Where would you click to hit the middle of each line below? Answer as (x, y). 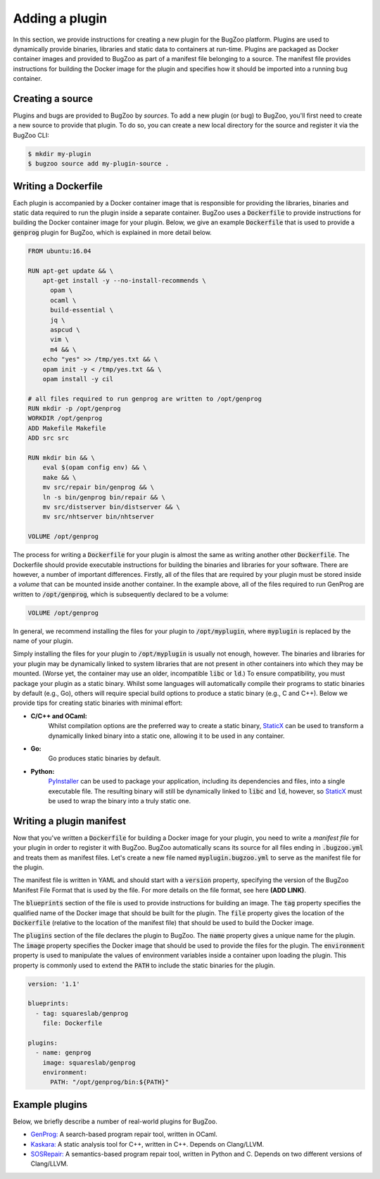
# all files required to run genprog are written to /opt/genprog (145, 399)
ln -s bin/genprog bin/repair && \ (104, 497)
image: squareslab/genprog (89, 1063)
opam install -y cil (78, 379)
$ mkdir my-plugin (59, 154)
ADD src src (49, 438)
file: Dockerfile (72, 1023)
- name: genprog (63, 1053)
